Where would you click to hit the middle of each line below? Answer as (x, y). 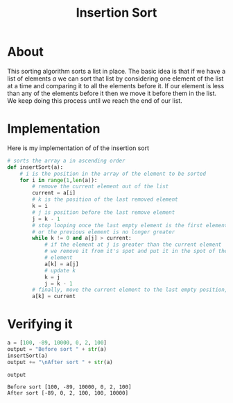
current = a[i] (54, 193)
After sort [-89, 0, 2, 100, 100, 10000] (68, 393)
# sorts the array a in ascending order (67, 161)
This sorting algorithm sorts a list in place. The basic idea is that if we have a (116, 71)
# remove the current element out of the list (101, 187)
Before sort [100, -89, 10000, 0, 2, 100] (69, 387)
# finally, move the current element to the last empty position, (130, 290)
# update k (60, 270)
